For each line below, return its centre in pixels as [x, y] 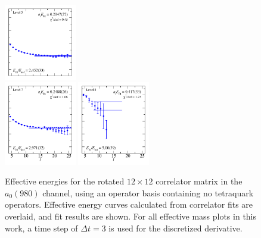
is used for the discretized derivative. [175, 228]
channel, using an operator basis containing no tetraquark [148, 192]
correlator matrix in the [199, 181]
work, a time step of [41, 228]
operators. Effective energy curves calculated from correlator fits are [129, 204]
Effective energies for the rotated [65, 181]
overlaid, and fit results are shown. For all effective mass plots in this [131, 216]
